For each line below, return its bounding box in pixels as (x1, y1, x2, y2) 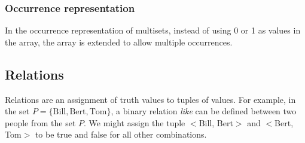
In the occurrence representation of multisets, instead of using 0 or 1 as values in (5, 24, 301, 36)
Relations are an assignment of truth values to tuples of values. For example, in (5, 93, 296, 105)
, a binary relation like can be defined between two (111, 105, 297, 117)
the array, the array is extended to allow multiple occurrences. (5, 35, 233, 48)
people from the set (5, 116, 76, 129)
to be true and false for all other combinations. (35, 128, 207, 141)
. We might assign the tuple (84, 116, 185, 129)
